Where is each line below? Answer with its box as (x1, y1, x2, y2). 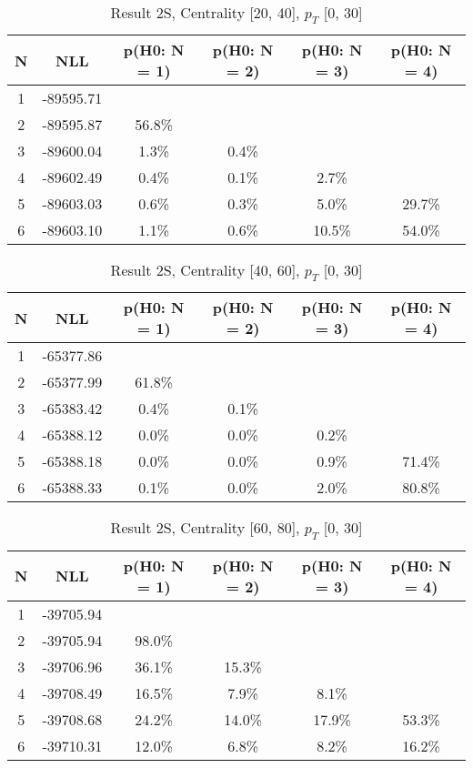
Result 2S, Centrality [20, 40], (110, 2, 300, 23)
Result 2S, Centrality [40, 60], (110, 259, 300, 281)
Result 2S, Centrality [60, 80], (110, 517, 300, 539)
